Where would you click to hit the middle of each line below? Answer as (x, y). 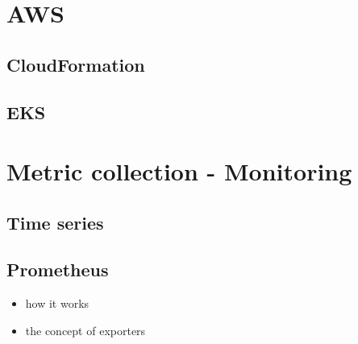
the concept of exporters (85, 330)
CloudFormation (76, 64)
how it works (57, 303)
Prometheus (58, 269)
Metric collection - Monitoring (179, 171)
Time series (55, 222)
